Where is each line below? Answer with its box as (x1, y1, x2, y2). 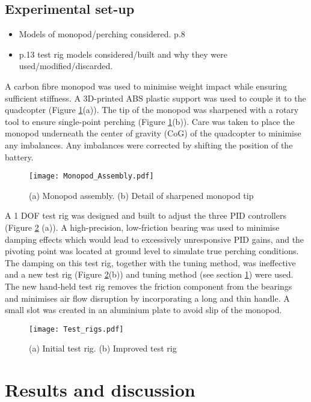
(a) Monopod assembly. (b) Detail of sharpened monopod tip (29, 189, 254, 201)
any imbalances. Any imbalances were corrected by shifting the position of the (5, 138, 293, 151)
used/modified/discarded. (19, 59, 113, 72)
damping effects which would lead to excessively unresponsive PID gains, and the (5, 233, 304, 245)
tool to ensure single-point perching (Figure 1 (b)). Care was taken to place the (5, 115, 295, 127)
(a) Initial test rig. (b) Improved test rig (29, 342, 177, 355)
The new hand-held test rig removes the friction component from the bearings (5, 279, 292, 292)
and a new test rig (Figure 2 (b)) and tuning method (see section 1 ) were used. (5, 268, 294, 281)
